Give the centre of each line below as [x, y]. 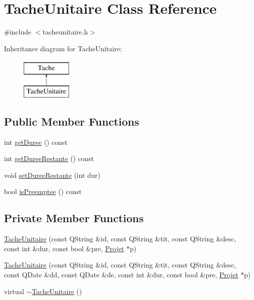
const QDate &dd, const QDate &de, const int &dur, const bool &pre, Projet [121, 275]
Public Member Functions [72, 121]
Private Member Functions [74, 218]
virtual [14, 291]
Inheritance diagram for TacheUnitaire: [63, 48]
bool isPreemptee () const [43, 191]
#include [18, 32]
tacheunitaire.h [65, 32]
